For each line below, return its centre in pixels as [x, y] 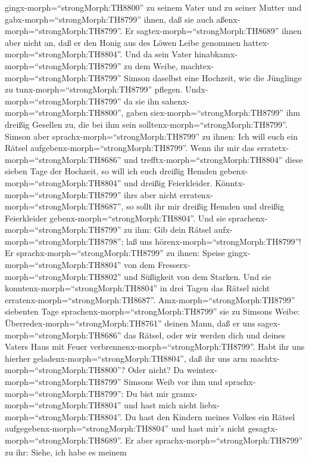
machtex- [197, 65]
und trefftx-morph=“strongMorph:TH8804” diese [213, 159]
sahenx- [176, 101]
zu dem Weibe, [151, 65]
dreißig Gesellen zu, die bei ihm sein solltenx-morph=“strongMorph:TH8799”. [146, 124]
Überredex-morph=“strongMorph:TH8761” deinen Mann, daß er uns [130, 323]
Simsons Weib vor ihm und [173, 381]
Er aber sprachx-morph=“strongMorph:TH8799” [214, 440]
